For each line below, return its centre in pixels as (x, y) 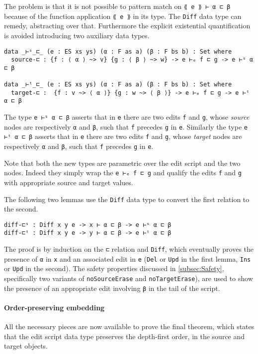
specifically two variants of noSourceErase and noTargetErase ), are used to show (129, 278)
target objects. (26, 346)
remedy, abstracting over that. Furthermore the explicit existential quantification (127, 26)
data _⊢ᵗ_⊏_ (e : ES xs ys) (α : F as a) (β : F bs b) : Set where (118, 85)
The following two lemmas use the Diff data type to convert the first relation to (127, 199)
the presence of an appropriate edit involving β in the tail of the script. (112, 288)
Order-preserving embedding (54, 307)
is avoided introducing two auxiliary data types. (77, 35)
